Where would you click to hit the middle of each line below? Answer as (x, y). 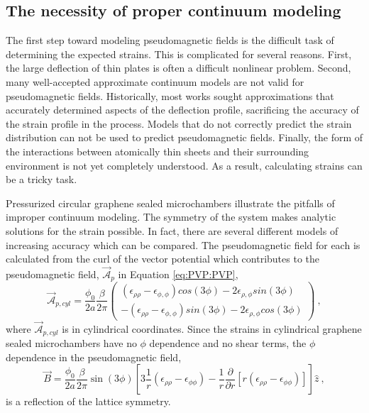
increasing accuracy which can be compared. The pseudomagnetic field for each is (183, 244)
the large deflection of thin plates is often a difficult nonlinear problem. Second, (178, 68)
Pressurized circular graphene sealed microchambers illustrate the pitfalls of (170, 203)
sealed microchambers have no (71, 343)
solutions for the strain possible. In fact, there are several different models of (172, 230)
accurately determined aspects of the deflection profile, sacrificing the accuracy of (182, 110)
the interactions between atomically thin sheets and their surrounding (158, 151)
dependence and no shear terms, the (228, 343)
